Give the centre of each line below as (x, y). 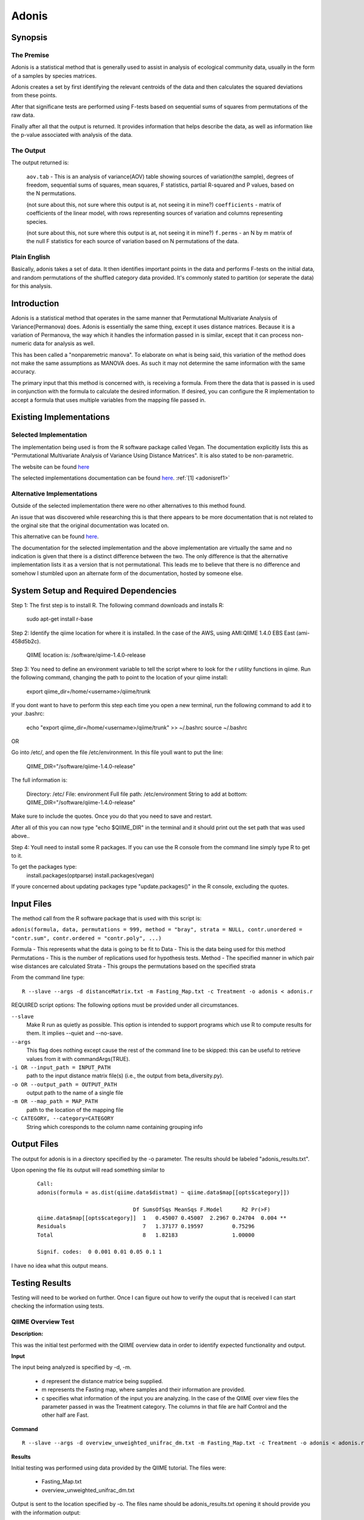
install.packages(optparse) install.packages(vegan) (90, 875)
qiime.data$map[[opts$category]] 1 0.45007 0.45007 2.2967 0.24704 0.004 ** (162, 1218)
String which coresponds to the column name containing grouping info (115, 1127)
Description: (27, 1334)
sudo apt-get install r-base (60, 619)
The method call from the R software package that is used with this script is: (106, 919)
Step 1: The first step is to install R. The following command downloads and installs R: (118, 605)
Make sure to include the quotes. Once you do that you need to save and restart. (112, 816)
